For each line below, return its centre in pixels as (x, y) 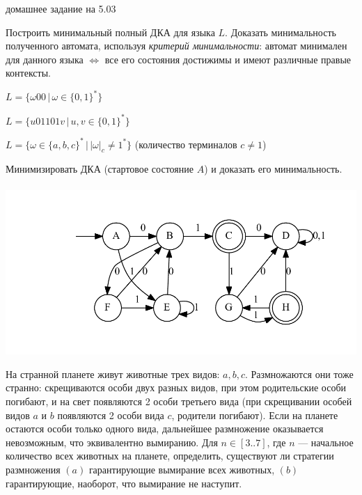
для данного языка (45, 59)
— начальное (326, 442)
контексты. (28, 73)
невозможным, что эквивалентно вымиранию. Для (112, 442)
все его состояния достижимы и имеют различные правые (228, 59)
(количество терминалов (186, 144)
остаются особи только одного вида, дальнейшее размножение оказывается (165, 429)
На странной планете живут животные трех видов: (113, 374)
